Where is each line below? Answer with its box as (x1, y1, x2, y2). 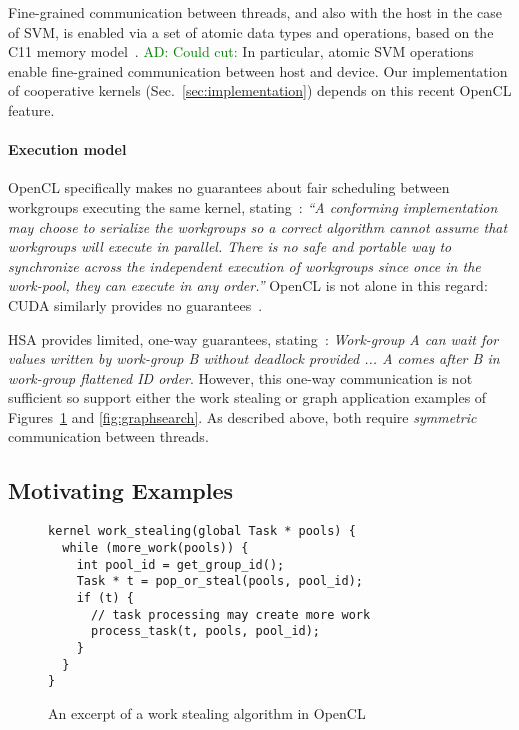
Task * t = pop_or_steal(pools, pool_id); (76, 574, 363, 589)
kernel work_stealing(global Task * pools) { (48, 524, 356, 539)
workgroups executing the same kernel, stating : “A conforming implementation (8, 196, 498, 217)
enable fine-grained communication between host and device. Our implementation (8, 60, 508, 81)
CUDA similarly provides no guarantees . (8, 294, 263, 315)
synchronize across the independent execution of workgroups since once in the (8, 255, 481, 276)
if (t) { (76, 590, 134, 605)
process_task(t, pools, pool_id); (90, 624, 321, 639)
